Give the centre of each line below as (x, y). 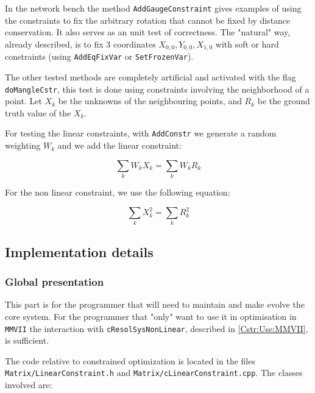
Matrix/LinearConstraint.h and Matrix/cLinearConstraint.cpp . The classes (154, 373)
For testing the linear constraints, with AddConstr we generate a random (141, 133)
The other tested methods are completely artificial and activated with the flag (150, 76)
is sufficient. (27, 340)
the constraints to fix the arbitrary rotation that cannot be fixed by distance (148, 20)
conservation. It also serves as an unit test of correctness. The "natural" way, (148, 32)
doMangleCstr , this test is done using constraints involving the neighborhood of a (157, 89)
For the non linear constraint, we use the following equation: (118, 192)
